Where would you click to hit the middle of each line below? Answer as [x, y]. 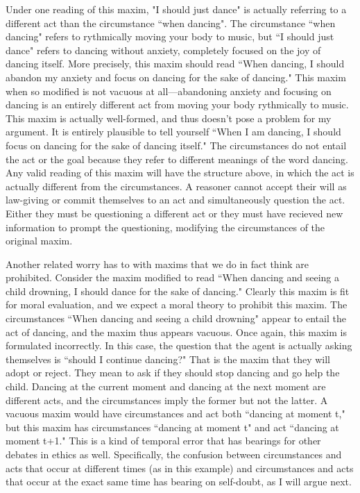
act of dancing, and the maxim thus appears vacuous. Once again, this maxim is [176, 332]
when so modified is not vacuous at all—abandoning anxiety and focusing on [169, 91]
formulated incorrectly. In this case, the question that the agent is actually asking [179, 345]
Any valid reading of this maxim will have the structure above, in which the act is [180, 173]
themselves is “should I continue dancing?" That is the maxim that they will [168, 359]
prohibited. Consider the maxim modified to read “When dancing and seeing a [172, 277]
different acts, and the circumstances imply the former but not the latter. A [167, 400]
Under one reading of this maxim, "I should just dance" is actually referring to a [176, 9]
